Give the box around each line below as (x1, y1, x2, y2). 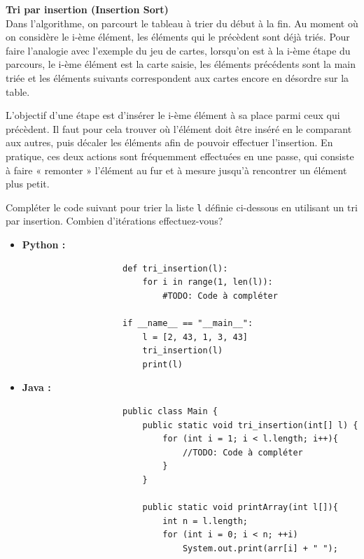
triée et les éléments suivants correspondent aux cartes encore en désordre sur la (6, 70, 349, 85)
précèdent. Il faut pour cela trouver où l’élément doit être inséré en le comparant (6, 121, 352, 136)
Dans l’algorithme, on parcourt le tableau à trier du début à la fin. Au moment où (6, 15, 358, 30)
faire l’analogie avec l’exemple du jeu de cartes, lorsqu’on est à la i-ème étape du (6, 43, 351, 57)
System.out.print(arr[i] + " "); (182, 543, 338, 553)
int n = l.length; (162, 516, 248, 526)
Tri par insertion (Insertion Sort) (6, 2, 169, 16)
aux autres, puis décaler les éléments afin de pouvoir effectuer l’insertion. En (6, 135, 333, 150)
